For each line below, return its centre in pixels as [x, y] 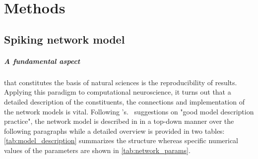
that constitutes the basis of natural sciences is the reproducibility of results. [121, 82]
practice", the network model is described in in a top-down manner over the [119, 121]
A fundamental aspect [42, 61]
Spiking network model [64, 39]
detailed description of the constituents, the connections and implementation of [124, 101]
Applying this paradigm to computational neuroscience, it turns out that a [118, 92]
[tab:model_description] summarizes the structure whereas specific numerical [121, 140]
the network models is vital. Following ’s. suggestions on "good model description [129, 111]
